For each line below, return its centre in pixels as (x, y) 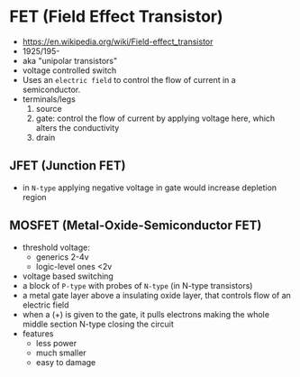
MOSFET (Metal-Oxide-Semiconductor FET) (136, 226)
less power (56, 343)
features (38, 333)
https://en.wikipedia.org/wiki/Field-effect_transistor (118, 41)
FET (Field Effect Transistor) (116, 17)
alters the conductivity (77, 127)
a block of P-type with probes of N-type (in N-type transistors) (137, 285)
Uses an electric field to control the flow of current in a (129, 79)
